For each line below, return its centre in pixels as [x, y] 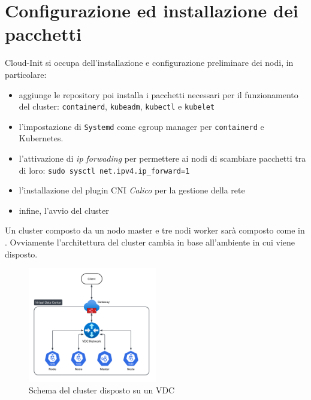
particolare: [26, 74]
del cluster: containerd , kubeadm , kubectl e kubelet [117, 106]
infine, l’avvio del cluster [64, 210]
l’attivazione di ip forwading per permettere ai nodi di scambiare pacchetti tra [162, 158]
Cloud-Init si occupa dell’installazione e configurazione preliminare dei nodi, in [149, 63]
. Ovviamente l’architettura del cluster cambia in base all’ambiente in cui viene [150, 242]
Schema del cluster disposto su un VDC [102, 390]
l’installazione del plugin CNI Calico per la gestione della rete [132, 190]
